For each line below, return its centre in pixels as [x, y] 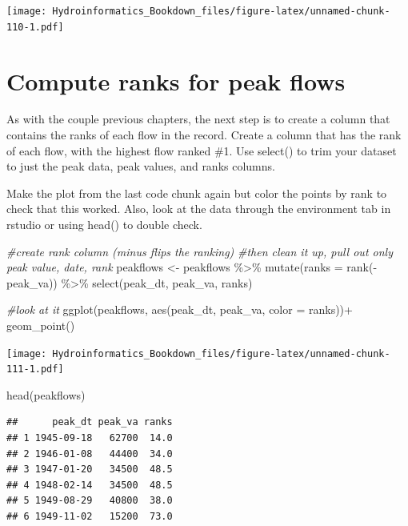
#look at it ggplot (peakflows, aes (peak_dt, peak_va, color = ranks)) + [180, 309]
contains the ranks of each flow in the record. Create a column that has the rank [204, 135]
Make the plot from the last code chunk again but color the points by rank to [197, 193]
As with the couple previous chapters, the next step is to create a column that [198, 119]
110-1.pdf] [35, 27]
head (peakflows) [46, 394]
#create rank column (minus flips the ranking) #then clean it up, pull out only [200, 251]
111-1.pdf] [35, 369]
